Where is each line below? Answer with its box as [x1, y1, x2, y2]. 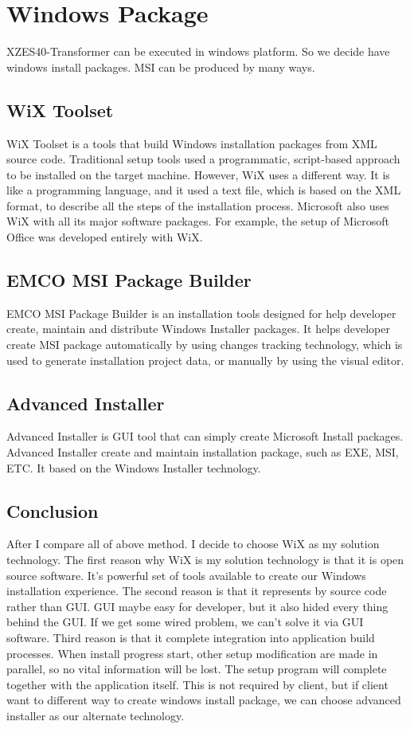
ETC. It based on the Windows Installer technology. [6, 459, 261, 476]
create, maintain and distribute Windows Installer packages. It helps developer [6, 320, 391, 337]
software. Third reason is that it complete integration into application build [6, 629, 375, 645]
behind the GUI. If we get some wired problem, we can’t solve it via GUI [6, 613, 364, 630]
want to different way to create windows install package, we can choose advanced [6, 692, 401, 708]
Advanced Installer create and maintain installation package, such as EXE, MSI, [6, 444, 399, 461]
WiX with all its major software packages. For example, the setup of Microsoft [6, 213, 389, 229]
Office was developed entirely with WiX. [6, 229, 203, 245]
